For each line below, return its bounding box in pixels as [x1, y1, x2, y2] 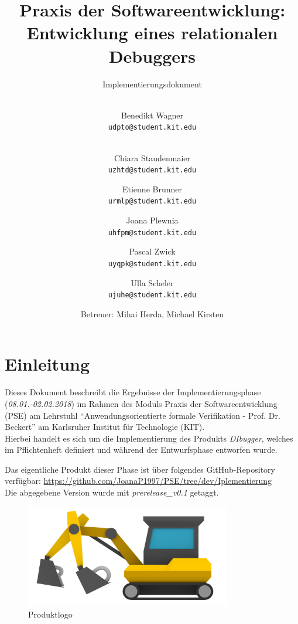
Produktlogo [28, 608, 73, 620]
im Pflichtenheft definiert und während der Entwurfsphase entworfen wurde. [5, 443, 278, 456]
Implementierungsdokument [102, 77, 202, 90]
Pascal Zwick [129, 245, 176, 257]
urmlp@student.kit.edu [108, 197, 197, 206]
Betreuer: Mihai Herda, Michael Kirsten [80, 307, 224, 320]
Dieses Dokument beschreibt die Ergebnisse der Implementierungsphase [5, 386, 261, 398]
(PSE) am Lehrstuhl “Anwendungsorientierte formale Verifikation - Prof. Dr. [5, 409, 280, 421]
